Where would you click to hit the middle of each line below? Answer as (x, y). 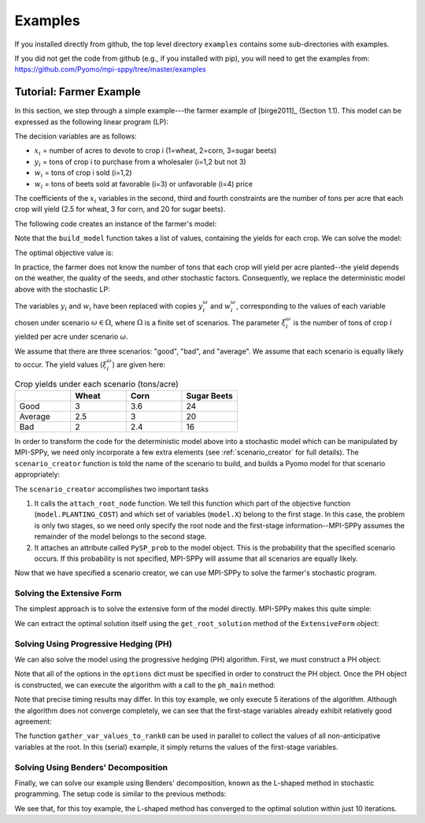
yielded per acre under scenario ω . (72, 337)
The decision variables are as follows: (76, 136)
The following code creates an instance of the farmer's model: (116, 224)
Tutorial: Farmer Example (78, 92)
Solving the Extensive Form (68, 593)
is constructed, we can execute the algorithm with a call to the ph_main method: (145, 684)
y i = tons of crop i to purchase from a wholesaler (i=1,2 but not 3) (140, 163)
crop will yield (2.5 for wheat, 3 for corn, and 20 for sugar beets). (120, 209)
